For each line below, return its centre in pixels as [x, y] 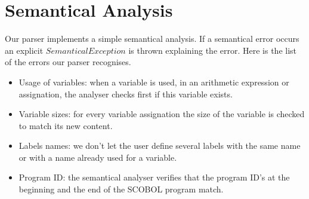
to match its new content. [66, 125]
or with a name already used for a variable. [98, 157]
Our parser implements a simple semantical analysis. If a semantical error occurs [152, 39]
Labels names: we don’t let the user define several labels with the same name [160, 146]
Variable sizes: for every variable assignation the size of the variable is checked [162, 114]
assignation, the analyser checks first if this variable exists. [126, 94]
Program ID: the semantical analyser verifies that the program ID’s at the [154, 177]
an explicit [24, 50]
